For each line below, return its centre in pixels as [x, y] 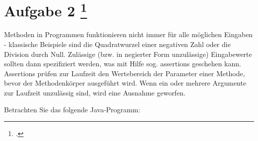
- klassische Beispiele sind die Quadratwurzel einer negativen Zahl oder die [117, 44]
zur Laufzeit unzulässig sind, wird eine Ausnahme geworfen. [95, 93]
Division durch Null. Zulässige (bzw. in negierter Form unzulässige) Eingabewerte [128, 54]
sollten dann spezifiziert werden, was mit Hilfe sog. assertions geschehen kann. [123, 64]
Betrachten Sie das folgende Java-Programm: [72, 109]
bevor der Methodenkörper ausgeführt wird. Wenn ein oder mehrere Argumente [125, 83]
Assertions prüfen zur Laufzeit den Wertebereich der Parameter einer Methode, [125, 73]
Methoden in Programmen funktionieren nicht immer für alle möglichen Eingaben [129, 34]
